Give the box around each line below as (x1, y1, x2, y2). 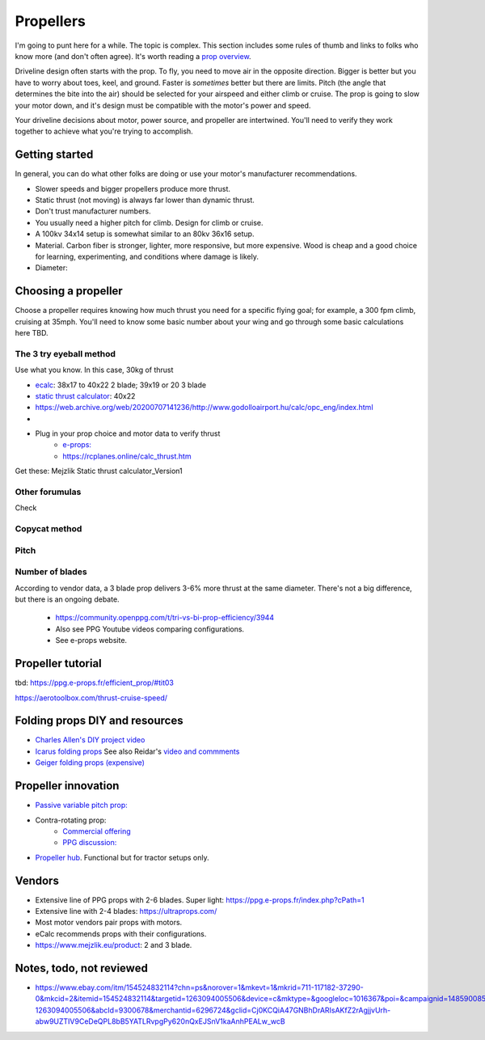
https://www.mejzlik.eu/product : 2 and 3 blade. (35, 941, 192, 950)
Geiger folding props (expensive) (35, 758, 145, 767)
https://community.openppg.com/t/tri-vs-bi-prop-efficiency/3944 (55, 613, 275, 623)
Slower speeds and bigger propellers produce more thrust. (35, 184, 230, 193)
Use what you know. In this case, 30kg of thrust (15, 365, 174, 375)
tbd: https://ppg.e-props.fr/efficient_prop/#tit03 (15, 678, 174, 687)
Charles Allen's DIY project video (35, 735, 145, 745)
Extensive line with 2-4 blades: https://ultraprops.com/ (35, 906, 217, 915)
